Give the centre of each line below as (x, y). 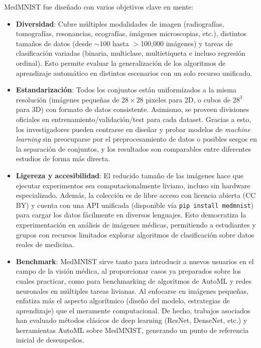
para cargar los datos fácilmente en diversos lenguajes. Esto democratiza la (131, 215)
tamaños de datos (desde (54, 43)
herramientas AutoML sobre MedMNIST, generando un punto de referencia (132, 330)
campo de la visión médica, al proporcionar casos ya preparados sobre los (128, 271)
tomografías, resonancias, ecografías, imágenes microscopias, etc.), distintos (131, 33)
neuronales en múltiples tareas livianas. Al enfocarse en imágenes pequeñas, (132, 291)
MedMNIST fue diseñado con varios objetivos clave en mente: (99, 7)
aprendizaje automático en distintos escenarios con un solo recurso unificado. (134, 73)
